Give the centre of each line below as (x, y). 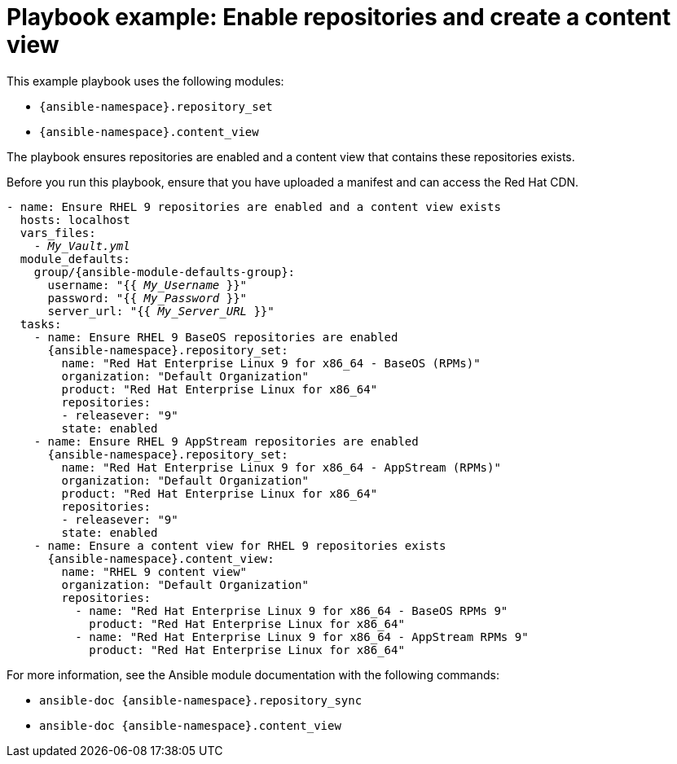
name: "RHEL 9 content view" (154, 571)
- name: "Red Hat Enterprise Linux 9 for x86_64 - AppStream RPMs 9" (302, 637)
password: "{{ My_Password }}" (147, 298)
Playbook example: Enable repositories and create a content (339, 17)
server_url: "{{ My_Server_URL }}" (161, 311)
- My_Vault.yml (82, 246)
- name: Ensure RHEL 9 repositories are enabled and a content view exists (254, 206)
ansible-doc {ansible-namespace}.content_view (190, 725)
